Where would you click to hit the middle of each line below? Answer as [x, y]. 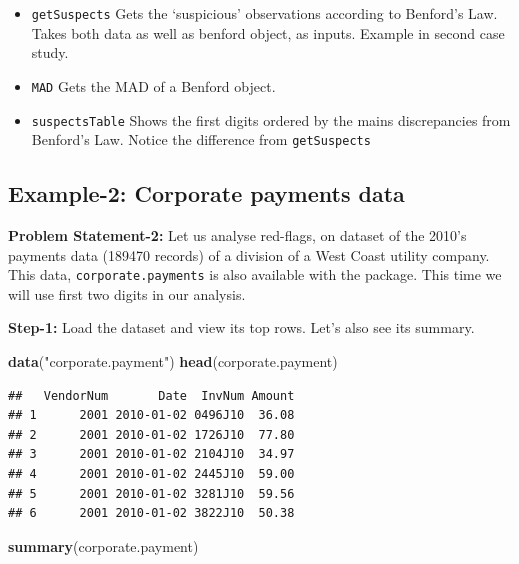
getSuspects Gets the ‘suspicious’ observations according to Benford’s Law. [264, 13]
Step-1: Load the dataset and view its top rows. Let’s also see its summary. [241, 327]
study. [50, 52]
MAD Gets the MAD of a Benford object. [153, 85]
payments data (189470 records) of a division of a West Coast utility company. [249, 254]
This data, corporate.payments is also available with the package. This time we [255, 274]
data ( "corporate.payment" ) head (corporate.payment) [173, 361]
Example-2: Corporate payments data [206, 193]
